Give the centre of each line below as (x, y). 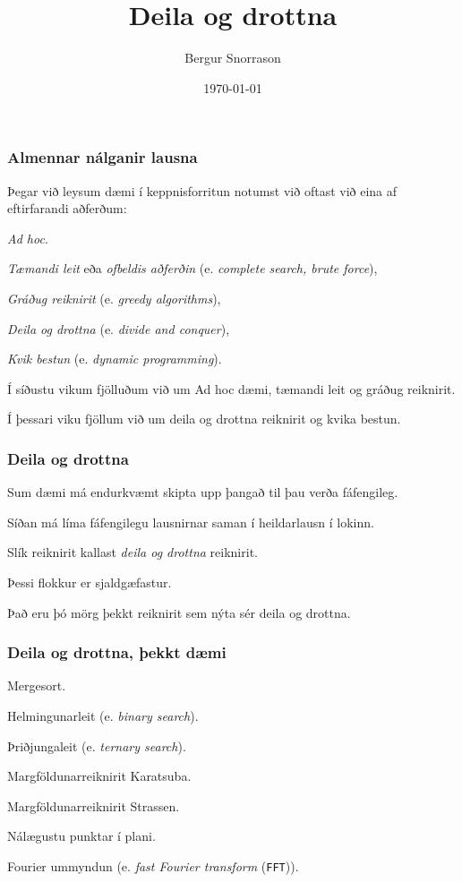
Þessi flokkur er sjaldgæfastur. (90, 582)
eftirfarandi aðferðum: (67, 208)
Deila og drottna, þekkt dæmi (117, 652)
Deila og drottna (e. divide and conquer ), (119, 328)
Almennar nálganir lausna (103, 157)
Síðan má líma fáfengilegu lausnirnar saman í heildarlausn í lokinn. (191, 522)
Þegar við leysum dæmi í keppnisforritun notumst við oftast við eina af (202, 190)
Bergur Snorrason (233, 58)
